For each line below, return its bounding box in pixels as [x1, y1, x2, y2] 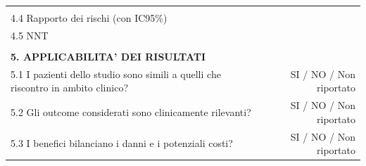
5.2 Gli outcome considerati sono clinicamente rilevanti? [11, 105, 251, 120]
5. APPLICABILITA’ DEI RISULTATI [11, 49, 206, 63]
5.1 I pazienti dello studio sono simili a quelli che [11, 66, 221, 81]
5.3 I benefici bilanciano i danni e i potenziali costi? [11, 136, 233, 151]
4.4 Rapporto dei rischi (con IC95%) [11, 11, 168, 25]
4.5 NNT [11, 27, 49, 42]
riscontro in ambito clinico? [11, 80, 128, 95]
